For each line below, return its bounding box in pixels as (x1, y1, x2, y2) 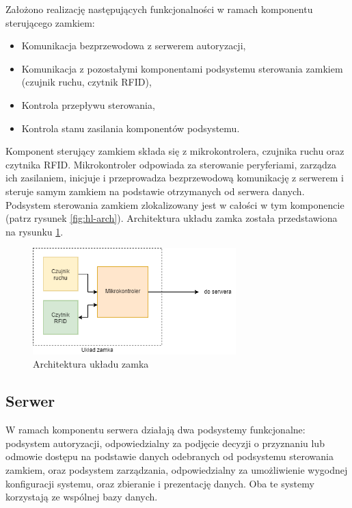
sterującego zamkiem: (5, 15, 95, 29)
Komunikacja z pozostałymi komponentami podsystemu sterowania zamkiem (21, 61, 343, 75)
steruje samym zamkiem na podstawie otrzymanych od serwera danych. (5, 183, 305, 198)
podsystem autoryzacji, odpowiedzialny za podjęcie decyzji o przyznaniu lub (5, 435, 325, 450)
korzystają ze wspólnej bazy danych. (5, 490, 158, 504)
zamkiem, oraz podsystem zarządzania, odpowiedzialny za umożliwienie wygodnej (5, 462, 348, 477)
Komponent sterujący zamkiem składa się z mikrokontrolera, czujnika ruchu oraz (5, 144, 344, 158)
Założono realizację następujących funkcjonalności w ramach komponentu (5, 2, 313, 16)
